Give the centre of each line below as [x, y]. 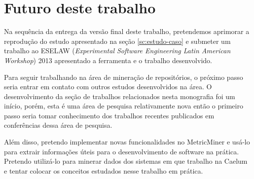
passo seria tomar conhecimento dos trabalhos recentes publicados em [109, 115]
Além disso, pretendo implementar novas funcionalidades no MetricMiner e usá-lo [127, 142]
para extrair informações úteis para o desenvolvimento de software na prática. [122, 151]
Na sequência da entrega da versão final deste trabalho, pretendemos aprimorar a [127, 31]
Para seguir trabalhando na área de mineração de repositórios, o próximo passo [124, 77]
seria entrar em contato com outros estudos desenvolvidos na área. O [108, 87]
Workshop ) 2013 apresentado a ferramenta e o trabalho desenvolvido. [108, 60]
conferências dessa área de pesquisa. [58, 125]
